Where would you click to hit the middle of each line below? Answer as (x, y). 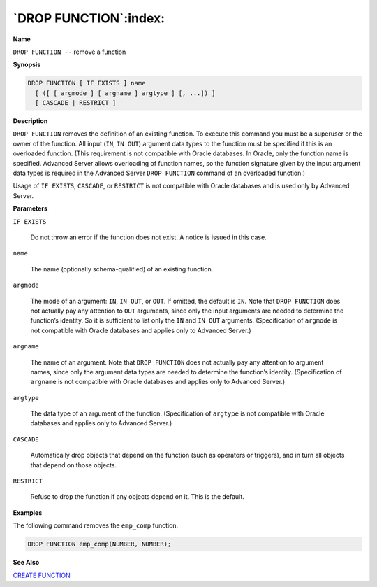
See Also (26, 563)
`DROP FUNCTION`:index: (89, 18)
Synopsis (27, 65)
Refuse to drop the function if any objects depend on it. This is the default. (137, 497)
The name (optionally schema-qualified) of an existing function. (122, 269)
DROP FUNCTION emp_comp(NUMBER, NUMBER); (99, 544)
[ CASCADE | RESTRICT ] (76, 103)
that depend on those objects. (74, 465)
